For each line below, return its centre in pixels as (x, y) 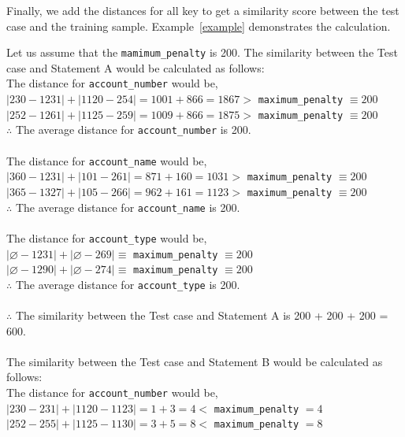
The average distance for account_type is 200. (128, 284)
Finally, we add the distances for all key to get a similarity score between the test (203, 10)
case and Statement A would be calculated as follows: (136, 67)
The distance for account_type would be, (107, 237)
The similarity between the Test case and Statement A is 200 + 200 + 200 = (202, 315)
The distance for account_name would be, (107, 160)
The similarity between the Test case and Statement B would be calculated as (195, 361)
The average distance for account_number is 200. (133, 130)
